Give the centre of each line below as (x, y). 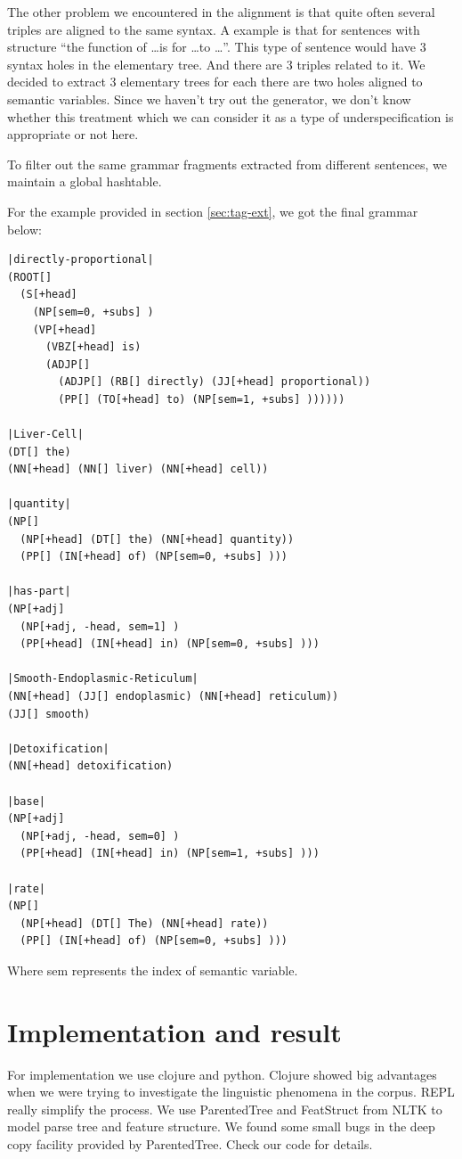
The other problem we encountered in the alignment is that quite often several (221, 12)
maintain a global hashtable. (85, 181)
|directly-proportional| (81, 260)
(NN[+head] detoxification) (90, 766)
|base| (26, 801)
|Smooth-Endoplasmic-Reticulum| (103, 679)
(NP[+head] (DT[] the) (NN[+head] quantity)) (157, 539)
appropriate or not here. (73, 134)
